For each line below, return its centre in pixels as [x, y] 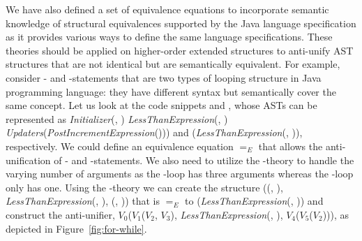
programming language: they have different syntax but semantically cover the [171, 91]
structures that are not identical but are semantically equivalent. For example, [173, 64]
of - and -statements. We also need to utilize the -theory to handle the [204, 160]
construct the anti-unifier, [60, 214]
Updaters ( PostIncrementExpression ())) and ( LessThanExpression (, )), [154, 132]
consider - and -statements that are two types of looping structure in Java [164, 77]
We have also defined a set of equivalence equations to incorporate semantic [167, 9]
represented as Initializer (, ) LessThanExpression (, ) [117, 118]
